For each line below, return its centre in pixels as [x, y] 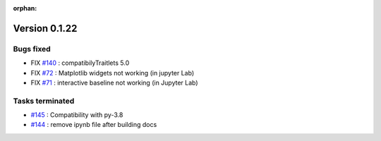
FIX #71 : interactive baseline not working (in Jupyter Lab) [114, 82]
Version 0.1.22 [45, 28]
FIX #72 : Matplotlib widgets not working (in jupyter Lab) [113, 73]
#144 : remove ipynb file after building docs [94, 125]
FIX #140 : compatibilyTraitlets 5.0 [80, 63]
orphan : [25, 8]
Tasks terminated [44, 101]
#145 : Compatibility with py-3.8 [77, 115]
